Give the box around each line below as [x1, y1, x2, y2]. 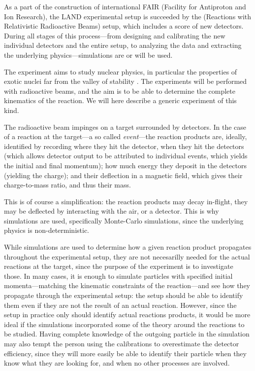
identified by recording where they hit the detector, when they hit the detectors [4, 141, 244, 151]
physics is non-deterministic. [4, 225, 90, 235]
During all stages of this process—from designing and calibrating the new [4, 30, 225, 40]
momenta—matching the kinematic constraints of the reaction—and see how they [4, 280, 250, 291]
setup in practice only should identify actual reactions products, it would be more [4, 309, 251, 320]
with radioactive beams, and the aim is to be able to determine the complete [4, 85, 235, 96]
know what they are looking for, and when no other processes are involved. [4, 358, 230, 368]
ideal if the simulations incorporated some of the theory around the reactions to [4, 319, 245, 329]
